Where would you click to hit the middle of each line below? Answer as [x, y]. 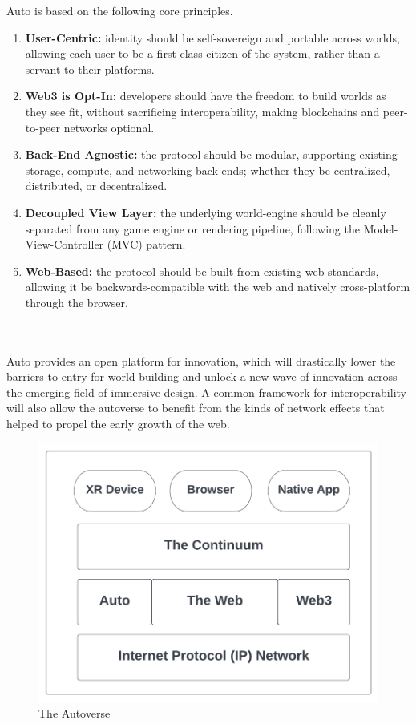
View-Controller [65, 244]
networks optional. [109, 127]
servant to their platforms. [90, 69]
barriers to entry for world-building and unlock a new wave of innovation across [202, 376]
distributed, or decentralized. [96, 186]
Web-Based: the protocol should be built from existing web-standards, [202, 271]
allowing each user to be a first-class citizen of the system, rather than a [202, 53]
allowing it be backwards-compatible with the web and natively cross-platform [218, 287]
